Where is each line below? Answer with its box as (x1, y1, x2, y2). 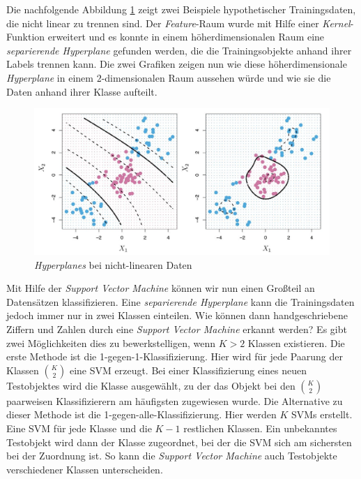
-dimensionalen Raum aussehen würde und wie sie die (101, 70, 331, 84)
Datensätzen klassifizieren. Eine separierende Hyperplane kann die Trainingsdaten (6, 294, 355, 309)
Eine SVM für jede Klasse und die (6, 421, 152, 436)
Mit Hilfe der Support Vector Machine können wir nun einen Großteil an (6, 281, 315, 295)
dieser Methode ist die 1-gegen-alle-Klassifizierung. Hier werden (6, 407, 277, 422)
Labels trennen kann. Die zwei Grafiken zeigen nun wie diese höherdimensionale (6, 57, 347, 71)
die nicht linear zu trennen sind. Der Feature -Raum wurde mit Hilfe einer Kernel (6, 15, 351, 30)
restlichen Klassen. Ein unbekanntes (183, 421, 337, 436)
